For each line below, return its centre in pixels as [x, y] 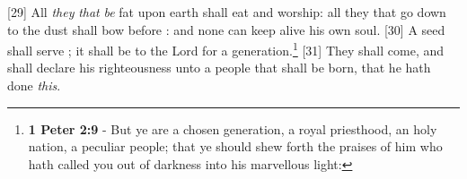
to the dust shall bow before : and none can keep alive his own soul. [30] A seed [226, 29]
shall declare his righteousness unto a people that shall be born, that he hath [219, 68]
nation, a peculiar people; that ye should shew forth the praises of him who [235, 146]
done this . [34, 85]
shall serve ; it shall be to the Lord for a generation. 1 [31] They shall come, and [225, 49]
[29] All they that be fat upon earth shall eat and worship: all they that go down [227, 12]
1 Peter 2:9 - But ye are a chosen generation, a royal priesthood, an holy [233, 128]
